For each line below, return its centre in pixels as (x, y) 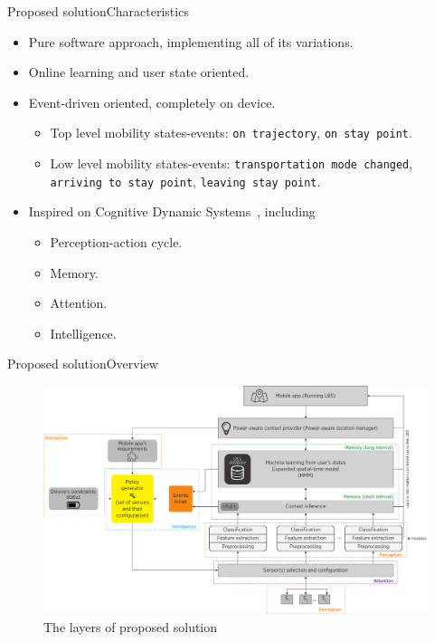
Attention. (79, 303)
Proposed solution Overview (83, 364)
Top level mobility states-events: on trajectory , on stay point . (231, 133)
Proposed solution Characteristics (98, 11)
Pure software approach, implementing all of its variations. (191, 41)
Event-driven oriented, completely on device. (152, 102)
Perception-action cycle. (116, 241)
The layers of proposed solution (131, 626)
